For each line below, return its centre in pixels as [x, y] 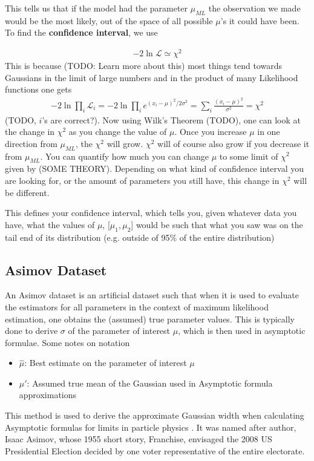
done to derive [31, 331]
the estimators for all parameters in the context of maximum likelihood [137, 306]
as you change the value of [118, 132]
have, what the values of [50, 224]
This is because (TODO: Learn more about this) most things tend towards [143, 66]
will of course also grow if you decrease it [234, 143]
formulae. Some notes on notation [67, 342]
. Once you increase [211, 132]
